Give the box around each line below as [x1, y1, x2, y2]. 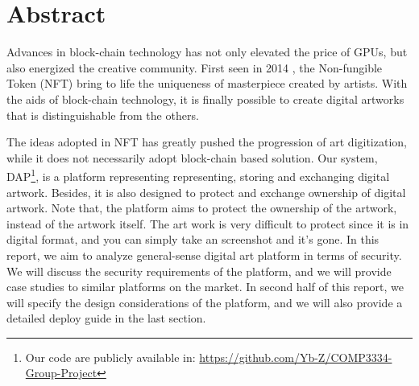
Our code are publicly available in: [25, 348, 196, 365]
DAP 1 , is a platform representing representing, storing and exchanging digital [6, 166, 390, 184]
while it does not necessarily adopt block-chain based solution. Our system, [6, 149, 378, 166]
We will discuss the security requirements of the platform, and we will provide [6, 262, 392, 279]
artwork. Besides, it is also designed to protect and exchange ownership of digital [6, 183, 406, 200]
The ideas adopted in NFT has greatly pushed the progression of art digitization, [6, 133, 407, 150]
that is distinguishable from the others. [6, 106, 199, 123]
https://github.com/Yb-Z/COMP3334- [199, 348, 392, 365]
